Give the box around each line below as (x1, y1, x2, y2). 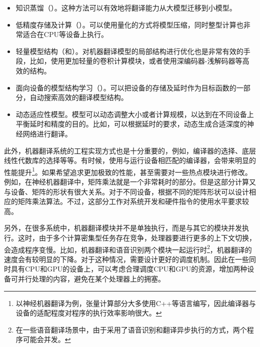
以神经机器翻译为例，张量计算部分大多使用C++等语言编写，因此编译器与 (15, 297, 256, 308)
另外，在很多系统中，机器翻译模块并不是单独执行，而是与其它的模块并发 (4, 222, 242, 233)
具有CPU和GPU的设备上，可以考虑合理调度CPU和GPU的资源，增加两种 (10, 263, 247, 274)
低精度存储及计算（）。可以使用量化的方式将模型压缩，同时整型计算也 (15, 19, 243, 29)
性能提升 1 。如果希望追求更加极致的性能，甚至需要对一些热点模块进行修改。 (4, 165, 252, 177)
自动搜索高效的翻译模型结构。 (29, 92, 128, 102)
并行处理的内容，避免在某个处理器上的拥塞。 (17, 273, 165, 283)
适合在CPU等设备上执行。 (22, 29, 108, 39)
